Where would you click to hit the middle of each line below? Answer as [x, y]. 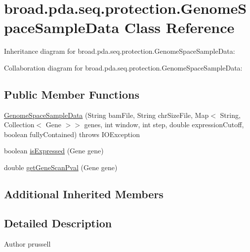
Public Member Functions [72, 94]
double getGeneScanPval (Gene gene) [61, 167]
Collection [19, 125]
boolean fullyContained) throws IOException [72, 134]
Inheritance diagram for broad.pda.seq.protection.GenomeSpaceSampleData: [120, 51]
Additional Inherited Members [84, 194]
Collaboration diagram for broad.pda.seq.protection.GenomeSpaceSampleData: [123, 67]
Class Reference [179, 27]
